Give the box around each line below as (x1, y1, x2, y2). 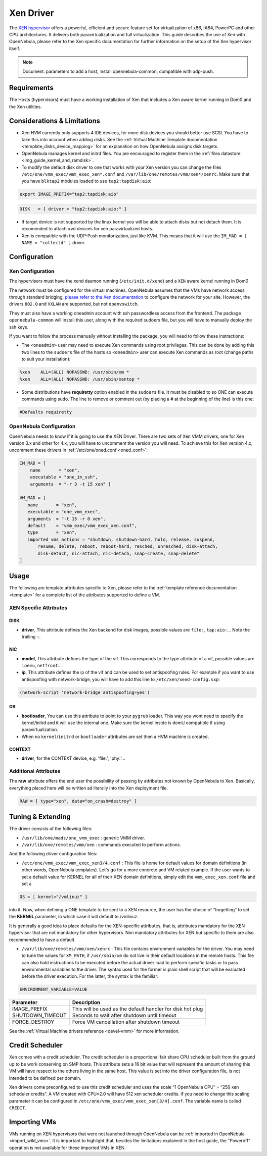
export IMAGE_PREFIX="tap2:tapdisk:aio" (19, 191, 119, 197)
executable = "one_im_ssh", (30, 474, 98, 480)
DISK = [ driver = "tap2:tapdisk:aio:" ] (19, 206, 127, 211)
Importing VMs (9, 1117, 56, 1126)
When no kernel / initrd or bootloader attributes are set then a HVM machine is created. (21, 734, 209, 739)
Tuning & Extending (9, 813, 71, 821)
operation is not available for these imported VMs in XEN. (9, 1145, 126, 1151)
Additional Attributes (9, 768, 61, 775)
